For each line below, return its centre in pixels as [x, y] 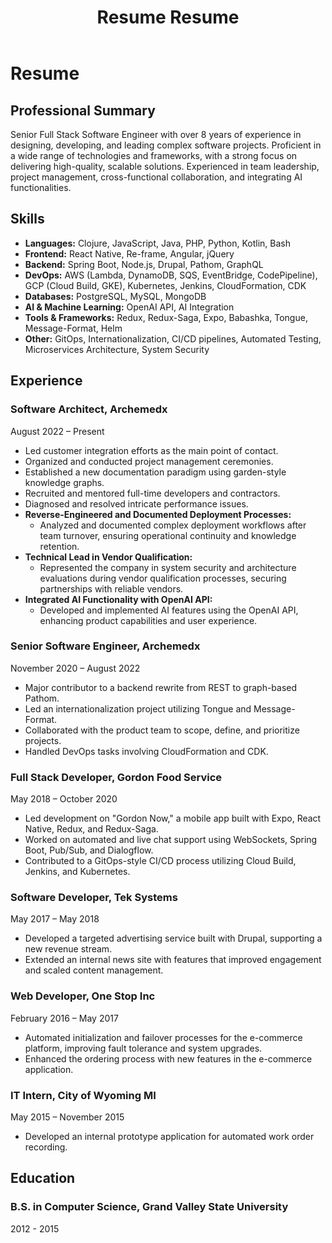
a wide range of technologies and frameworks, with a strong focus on [154, 155]
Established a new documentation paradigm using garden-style [155, 472]
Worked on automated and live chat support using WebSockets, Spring [171, 840]
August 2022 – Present [57, 431]
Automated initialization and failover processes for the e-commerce [163, 1037]
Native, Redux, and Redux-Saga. [91, 829]
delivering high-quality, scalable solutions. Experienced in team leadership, [165, 166]
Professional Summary [83, 110]
